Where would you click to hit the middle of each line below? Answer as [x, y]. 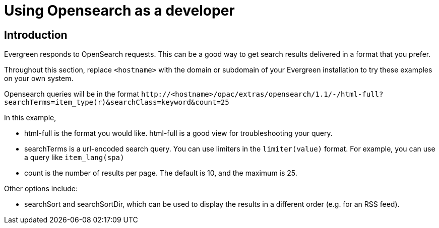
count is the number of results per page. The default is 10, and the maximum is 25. [161, 173]
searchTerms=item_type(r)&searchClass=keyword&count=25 [117, 102]
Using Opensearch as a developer [119, 11]
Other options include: [41, 189]
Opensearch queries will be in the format [72, 94]
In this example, [30, 118]
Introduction [36, 35]
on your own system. [39, 79]
